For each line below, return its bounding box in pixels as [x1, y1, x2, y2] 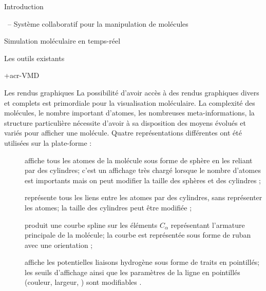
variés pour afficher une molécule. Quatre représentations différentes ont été [4, 127, 242, 138]
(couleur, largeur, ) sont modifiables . [25, 277, 142, 287]
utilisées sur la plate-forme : [4, 137, 92, 148]
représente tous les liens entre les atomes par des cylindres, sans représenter [25, 192, 262, 203]
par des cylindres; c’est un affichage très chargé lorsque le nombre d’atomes [25, 165, 261, 176]
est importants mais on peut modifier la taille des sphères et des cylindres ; [25, 174, 261, 185]
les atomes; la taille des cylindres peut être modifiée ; [25, 202, 192, 212]
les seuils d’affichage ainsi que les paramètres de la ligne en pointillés [25, 266, 240, 277]
